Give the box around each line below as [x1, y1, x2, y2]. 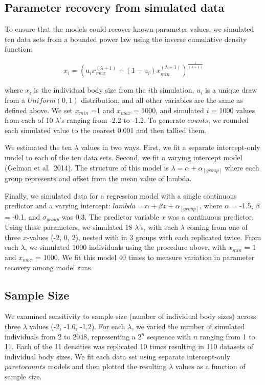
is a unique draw [205, 84, 257, 95]
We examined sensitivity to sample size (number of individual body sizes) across [5, 311, 256, 322]
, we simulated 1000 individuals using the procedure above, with [25, 242, 226, 252]
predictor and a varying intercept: [5, 200, 111, 211]
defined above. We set [5, 104, 73, 115]
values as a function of [175, 361, 246, 372]
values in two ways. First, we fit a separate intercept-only [81, 142, 260, 153]
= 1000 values [211, 104, 255, 115]
